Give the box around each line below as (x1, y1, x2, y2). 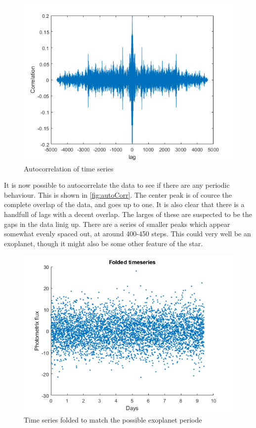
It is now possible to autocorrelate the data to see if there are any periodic (4, 180, 230, 190)
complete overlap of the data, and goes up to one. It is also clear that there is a (4, 199, 245, 210)
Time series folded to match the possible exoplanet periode (24, 414, 202, 425)
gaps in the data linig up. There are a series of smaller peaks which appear (4, 218, 230, 229)
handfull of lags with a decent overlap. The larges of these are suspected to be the (4, 209, 252, 219)
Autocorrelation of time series (24, 163, 114, 173)
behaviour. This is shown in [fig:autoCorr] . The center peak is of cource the (4, 189, 232, 200)
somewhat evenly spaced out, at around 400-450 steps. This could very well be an (4, 228, 251, 239)
